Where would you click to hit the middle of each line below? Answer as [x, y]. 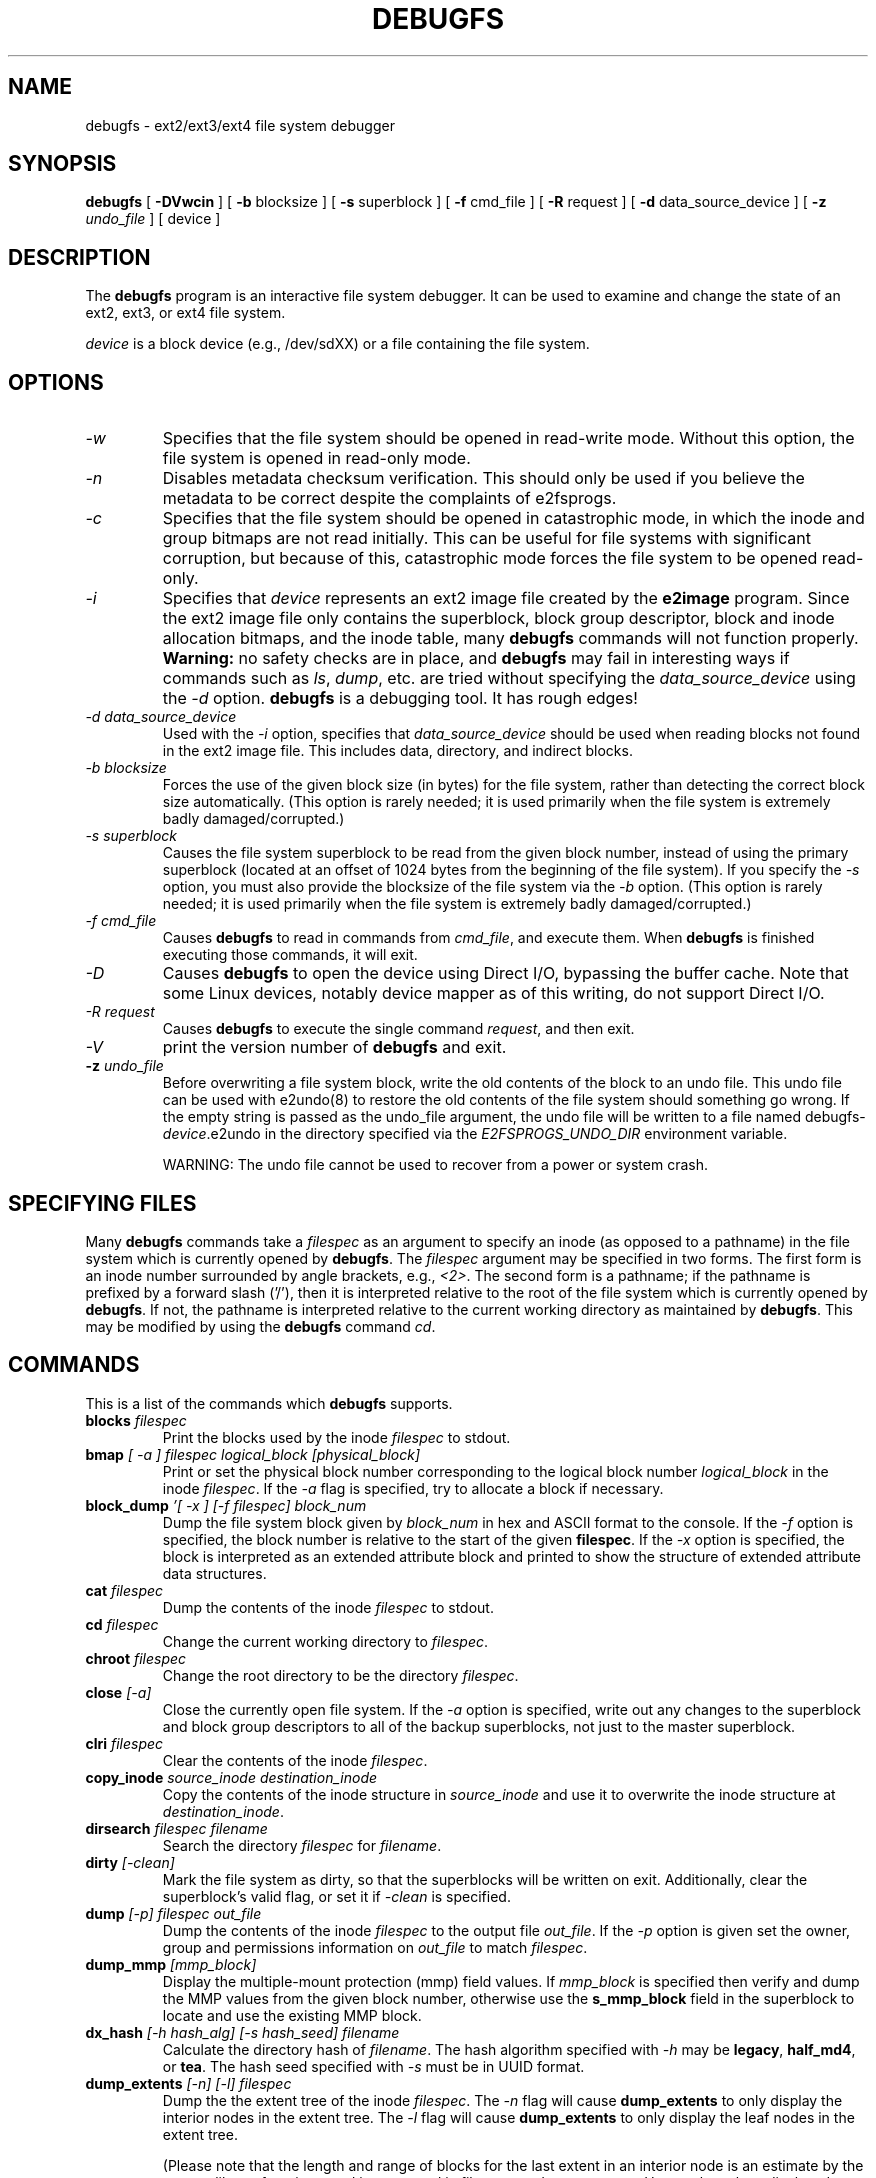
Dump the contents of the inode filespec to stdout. [328, 1607]
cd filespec [122, 1624]
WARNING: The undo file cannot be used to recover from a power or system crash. [435, 1165]
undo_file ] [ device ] [153, 219]
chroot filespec [136, 1658]
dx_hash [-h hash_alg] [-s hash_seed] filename [242, 2032]
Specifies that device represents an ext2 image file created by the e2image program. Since [506, 598]
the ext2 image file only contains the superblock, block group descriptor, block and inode [498, 618]
